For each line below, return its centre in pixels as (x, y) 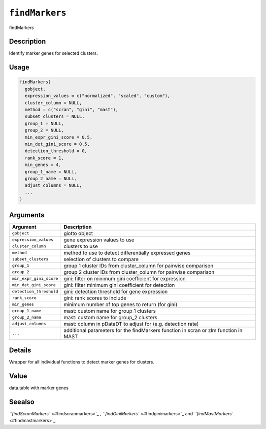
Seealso (22, 402)
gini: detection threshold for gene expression (116, 292)
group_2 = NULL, (44, 130)
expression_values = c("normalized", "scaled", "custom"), (98, 96)
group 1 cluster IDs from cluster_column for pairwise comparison (138, 265)
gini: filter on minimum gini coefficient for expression (124, 278)
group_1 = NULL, (44, 123)
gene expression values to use (99, 240)
